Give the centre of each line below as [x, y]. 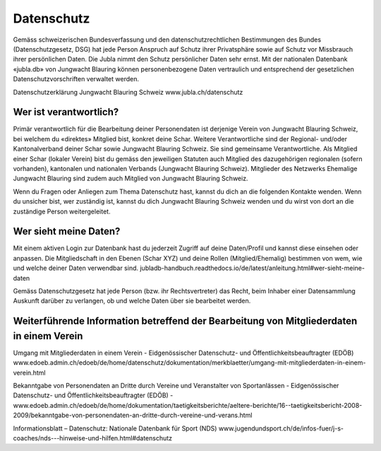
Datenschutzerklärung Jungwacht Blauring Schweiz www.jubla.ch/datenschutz [128, 92]
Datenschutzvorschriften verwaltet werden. [76, 79]
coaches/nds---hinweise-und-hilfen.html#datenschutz [93, 438]
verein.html [29, 373]
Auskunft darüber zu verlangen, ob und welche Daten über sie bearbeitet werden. [132, 301]
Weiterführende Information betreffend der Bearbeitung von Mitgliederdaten [185, 321]
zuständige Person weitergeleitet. [62, 211]
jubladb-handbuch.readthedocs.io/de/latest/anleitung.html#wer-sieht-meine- [252, 268]
